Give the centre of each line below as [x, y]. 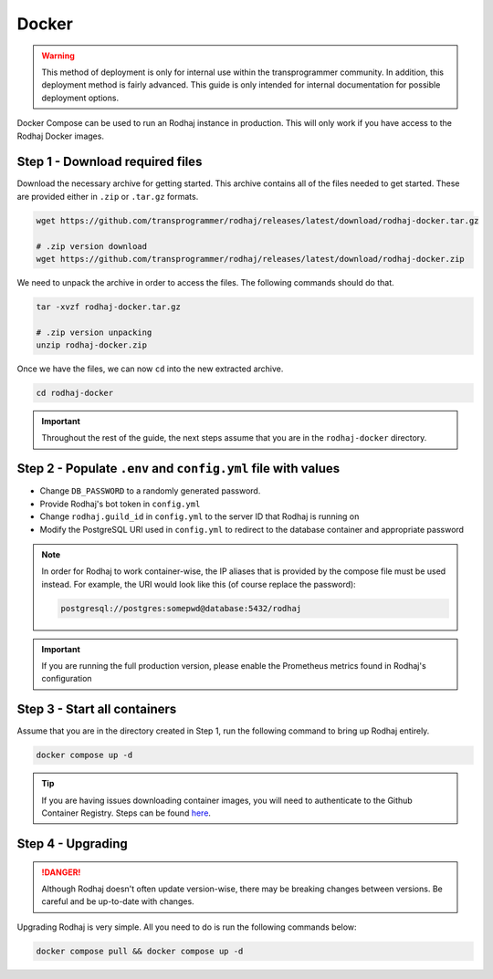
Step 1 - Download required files [110, 162]
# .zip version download [92, 246]
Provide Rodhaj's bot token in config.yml [120, 504]
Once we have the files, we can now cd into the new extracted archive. [150, 369]
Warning [58, 56]
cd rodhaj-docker [75, 393]
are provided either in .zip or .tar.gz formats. [108, 196]
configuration [67, 679]
